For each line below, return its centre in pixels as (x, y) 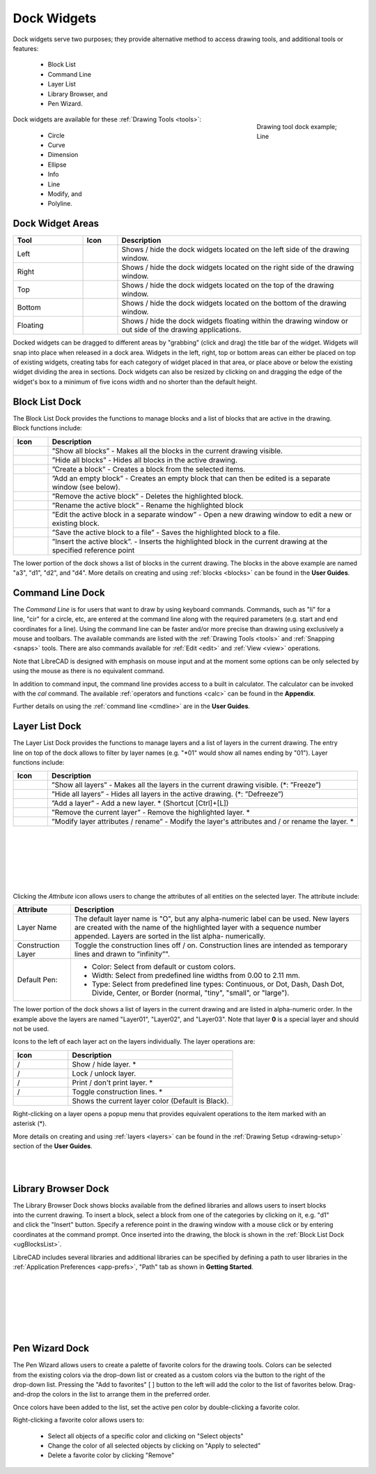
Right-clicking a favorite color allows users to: (78, 1420)
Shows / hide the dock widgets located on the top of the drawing (228, 285)
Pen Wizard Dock (51, 1349)
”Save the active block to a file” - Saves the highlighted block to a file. (166, 532)
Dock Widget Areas (56, 224)
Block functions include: (48, 428)
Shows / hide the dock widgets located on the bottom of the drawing (234, 303)
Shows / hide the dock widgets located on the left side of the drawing (235, 250)
